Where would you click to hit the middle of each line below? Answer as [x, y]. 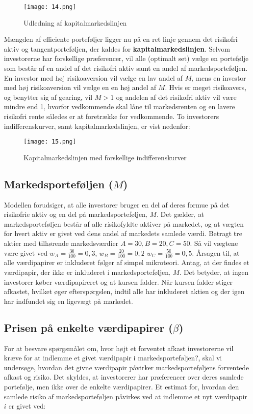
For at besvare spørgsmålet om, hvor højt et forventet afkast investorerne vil [119, 348]
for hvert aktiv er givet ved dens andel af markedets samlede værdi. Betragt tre [123, 233]
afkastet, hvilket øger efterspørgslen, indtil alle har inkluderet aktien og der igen [124, 291]
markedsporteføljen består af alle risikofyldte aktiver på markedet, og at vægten [124, 223]
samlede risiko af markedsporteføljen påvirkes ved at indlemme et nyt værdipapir [126, 396]
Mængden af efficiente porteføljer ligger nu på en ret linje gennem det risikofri [121, 39]
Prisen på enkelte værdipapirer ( [89, 327]
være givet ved [26, 252]
